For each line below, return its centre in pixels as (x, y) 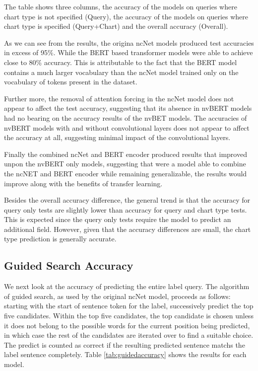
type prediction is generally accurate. (60, 239)
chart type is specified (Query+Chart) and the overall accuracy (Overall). (116, 26)
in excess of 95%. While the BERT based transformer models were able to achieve (129, 52)
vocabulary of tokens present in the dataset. (71, 82)
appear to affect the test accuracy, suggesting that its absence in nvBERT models (128, 108)
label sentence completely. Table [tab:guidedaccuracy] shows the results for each (125, 354)
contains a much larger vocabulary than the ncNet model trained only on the (121, 72)
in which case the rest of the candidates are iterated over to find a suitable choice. (129, 335)
